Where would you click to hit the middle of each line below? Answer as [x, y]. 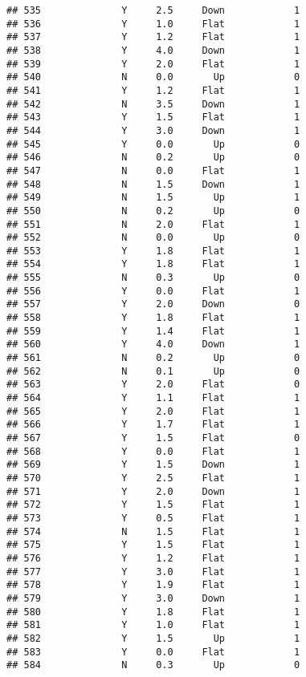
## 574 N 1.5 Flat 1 [153, 531]
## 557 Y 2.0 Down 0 [153, 304]
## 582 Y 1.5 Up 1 [153, 638]
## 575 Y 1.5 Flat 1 [153, 545]
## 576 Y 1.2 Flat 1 [153, 558]
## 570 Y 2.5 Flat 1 [153, 478]
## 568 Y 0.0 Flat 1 [153, 451]
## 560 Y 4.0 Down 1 [153, 345]
